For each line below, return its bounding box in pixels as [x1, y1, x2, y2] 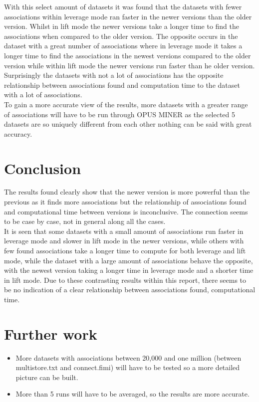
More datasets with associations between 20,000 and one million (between [15, 352, 242, 363]
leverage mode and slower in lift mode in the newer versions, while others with [4, 235, 244, 246]
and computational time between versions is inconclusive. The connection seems [4, 206, 248, 216]
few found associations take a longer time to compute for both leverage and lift [4, 245, 246, 255]
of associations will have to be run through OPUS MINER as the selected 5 [4, 109, 236, 119]
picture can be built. [15, 372, 78, 382]
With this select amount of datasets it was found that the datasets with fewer [4, 1, 242, 11]
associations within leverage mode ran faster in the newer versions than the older [4, 11, 252, 21]
